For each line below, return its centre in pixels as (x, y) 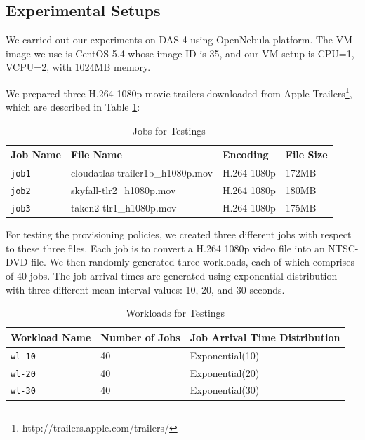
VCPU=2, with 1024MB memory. (78, 67)
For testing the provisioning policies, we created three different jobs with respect (179, 234)
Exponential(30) (225, 390)
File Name (96, 154)
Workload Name (51, 337)
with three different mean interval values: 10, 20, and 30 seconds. (145, 289)
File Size (306, 154)
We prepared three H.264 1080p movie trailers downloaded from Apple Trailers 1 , (179, 92)
